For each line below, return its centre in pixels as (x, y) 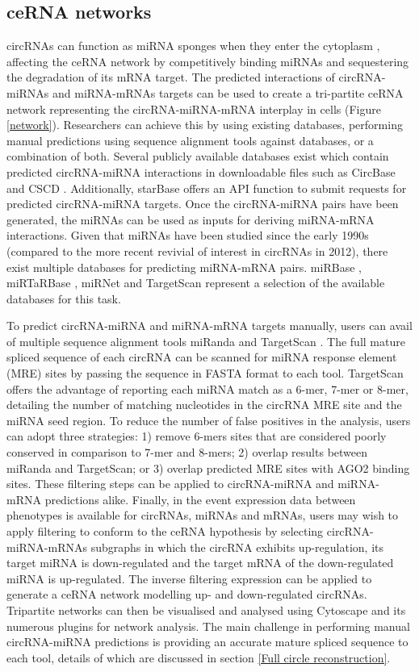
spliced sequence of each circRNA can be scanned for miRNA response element (202, 357)
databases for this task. (64, 298)
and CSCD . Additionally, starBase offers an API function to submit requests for (207, 188)
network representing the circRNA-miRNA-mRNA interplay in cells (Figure (194, 109)
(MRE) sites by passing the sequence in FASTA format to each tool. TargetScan (205, 373)
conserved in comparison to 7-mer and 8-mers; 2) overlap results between (187, 452)
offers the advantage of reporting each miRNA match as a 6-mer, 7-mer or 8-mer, (207, 388)
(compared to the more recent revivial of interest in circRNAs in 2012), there (197, 250)
